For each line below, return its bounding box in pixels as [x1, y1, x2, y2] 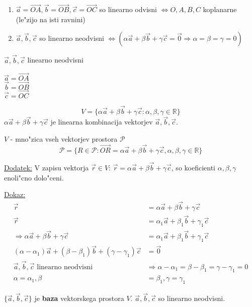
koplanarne [203, 4, 237, 15]
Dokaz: [4, 189, 26, 200]
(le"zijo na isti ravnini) [16, 14, 86, 24]
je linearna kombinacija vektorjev [50, 116, 153, 127]
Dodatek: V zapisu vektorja [4, 162, 89, 172]
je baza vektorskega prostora [34, 293, 124, 303]
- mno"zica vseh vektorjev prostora [10, 133, 118, 144]
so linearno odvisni [99, 4, 157, 15]
